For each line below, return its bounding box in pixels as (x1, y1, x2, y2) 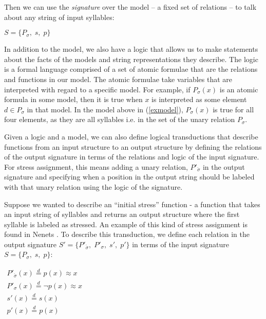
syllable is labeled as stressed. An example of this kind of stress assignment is (4, 218, 248, 229)
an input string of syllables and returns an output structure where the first (4, 209, 240, 220)
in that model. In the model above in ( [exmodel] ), (27, 104, 183, 114)
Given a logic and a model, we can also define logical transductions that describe (4, 131, 258, 142)
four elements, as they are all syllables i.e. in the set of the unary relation (4, 114, 235, 125)
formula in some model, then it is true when (4, 94, 143, 105)
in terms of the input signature (132, 238, 230, 249)
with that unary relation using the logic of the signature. (4, 181, 183, 192)
